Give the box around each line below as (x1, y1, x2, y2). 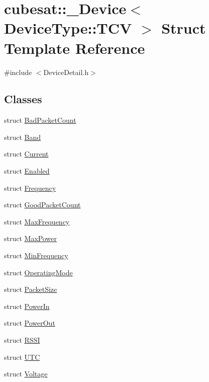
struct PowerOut (4, 318, 55, 328)
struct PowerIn (4, 300, 50, 311)
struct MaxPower (4, 233, 57, 244)
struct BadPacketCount (4, 115, 76, 125)
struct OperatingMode (4, 267, 73, 277)
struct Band (4, 131, 41, 142)
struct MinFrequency (4, 250, 68, 261)
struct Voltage (4, 368, 48, 379)
